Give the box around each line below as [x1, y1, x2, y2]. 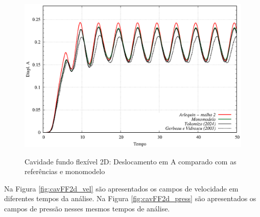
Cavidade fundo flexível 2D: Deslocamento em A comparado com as [25, 156, 237, 166]
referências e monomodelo [25, 166, 105, 177]
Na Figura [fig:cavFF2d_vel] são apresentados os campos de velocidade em [4, 183, 239, 194]
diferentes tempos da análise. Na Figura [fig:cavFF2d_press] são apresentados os [4, 193, 256, 204]
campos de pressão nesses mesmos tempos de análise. [4, 203, 170, 213]
